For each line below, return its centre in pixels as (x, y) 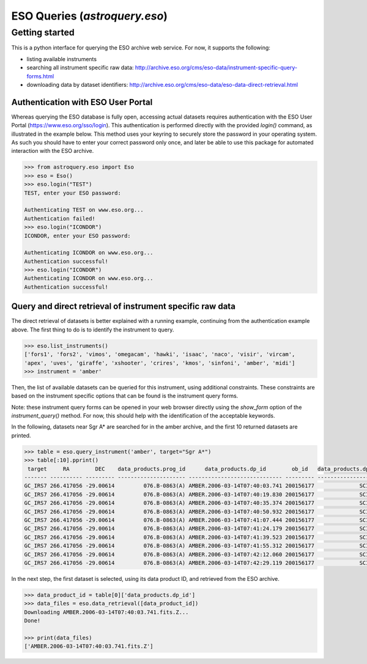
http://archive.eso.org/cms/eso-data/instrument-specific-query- (216, 68)
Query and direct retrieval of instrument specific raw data (123, 307)
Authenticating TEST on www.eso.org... (84, 210)
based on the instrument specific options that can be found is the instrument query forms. (125, 396)
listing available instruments (62, 59)
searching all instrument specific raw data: (80, 68)
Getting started (43, 32)
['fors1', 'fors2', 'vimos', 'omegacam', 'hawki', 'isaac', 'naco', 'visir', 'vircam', (160, 354)
